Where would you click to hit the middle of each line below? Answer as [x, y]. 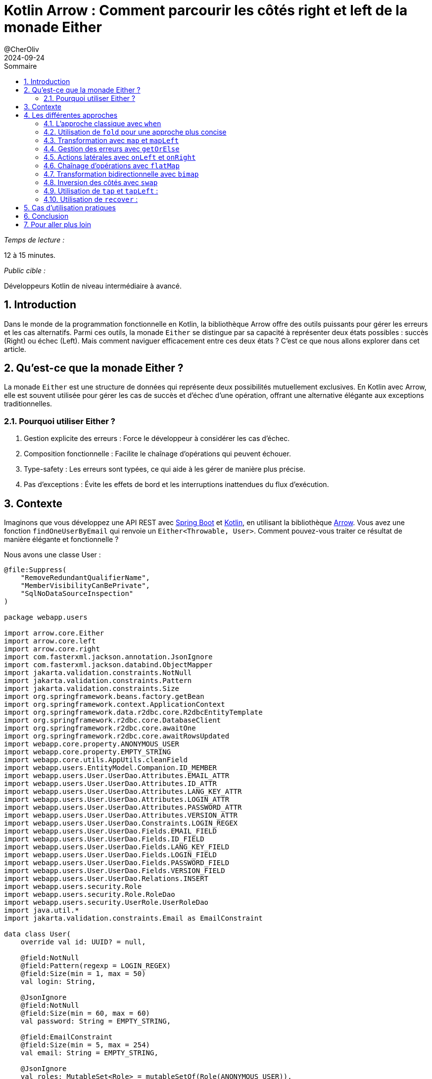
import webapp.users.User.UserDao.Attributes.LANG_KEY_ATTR [123, 792]
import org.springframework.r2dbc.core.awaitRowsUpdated [117, 736]
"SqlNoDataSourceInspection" [77, 594]
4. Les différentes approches [71, 115]
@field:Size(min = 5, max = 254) [85, 1045]
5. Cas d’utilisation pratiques [70, 207]
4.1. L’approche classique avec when [102, 123]
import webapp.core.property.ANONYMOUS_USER [92, 744]
